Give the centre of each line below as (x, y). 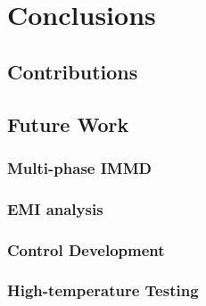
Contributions (73, 71)
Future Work (68, 124)
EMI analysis (55, 208)
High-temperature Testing (103, 290)
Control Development (86, 249)
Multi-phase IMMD (79, 167)
